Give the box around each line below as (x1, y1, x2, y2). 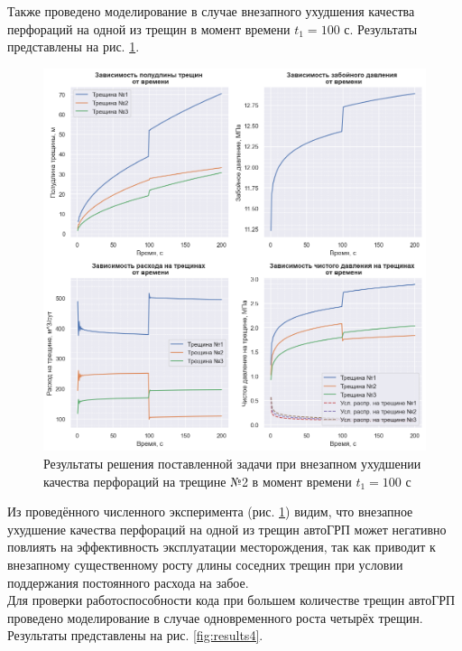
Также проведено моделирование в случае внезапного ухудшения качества (7, 2, 415, 20)
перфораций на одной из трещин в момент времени (7, 19, 291, 38)
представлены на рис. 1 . (7, 37, 140, 56)
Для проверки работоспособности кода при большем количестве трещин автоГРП (7, 591, 456, 609)
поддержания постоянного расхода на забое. (7, 572, 249, 591)
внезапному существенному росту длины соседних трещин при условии (7, 554, 403, 573)
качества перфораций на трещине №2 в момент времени (43, 471, 352, 490)
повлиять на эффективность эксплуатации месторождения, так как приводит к (7, 537, 436, 556)
